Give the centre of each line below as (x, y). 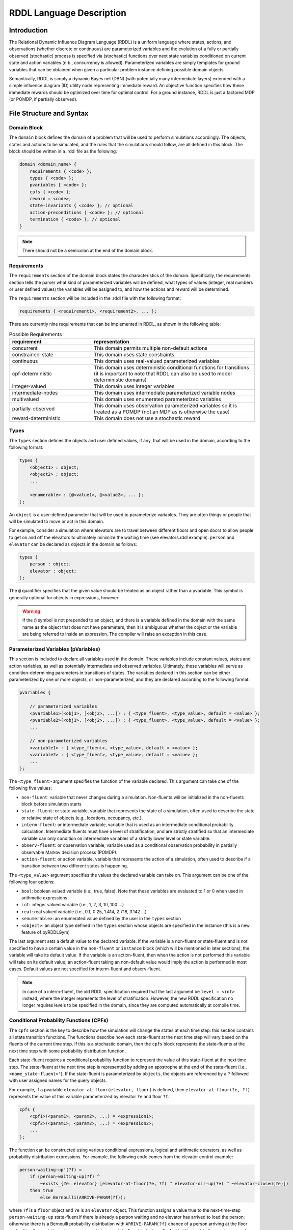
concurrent (25, 348)
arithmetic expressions (44, 897)
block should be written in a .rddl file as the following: (63, 151)
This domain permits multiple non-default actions (150, 348)
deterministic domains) (120, 380)
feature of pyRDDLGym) (46, 932)
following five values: (30, 788)
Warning (31, 611)
